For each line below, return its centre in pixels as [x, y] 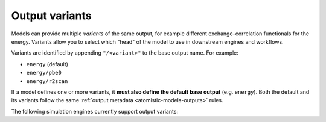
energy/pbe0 [44, 73]
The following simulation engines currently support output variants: [94, 111]
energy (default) [47, 64]
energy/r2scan [47, 81]
